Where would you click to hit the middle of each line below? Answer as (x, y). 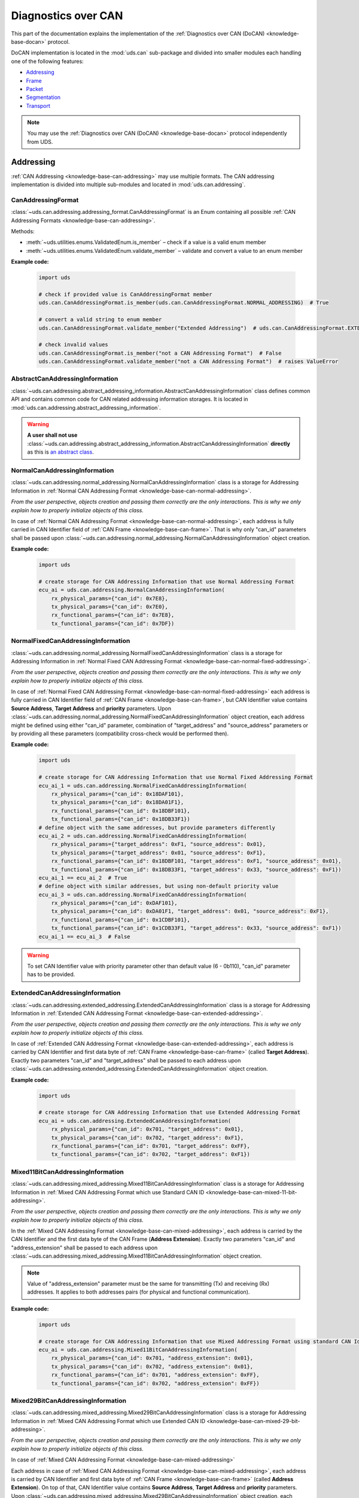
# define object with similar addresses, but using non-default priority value (159, 886)
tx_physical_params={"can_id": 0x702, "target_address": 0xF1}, (147, 1138)
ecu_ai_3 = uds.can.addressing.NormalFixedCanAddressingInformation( (143, 895)
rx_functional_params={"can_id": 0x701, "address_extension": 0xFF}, (155, 1375)
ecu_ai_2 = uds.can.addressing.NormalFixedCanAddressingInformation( (143, 836)
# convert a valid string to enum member (100, 320)
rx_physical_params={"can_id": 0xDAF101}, (114, 903)
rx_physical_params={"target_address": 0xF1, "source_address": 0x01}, (159, 844)
